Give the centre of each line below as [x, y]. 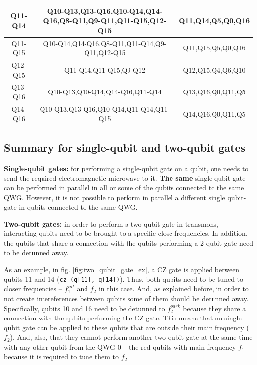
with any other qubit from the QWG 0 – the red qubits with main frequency [120, 346]
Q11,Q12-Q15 [105, 53]
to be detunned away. [36, 252]
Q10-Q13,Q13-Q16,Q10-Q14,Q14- [105, 11]
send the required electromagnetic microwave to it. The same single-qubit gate [125, 178]
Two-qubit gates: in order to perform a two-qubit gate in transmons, [111, 223]
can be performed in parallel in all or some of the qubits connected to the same [124, 187]
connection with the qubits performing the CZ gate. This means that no [113, 318]
